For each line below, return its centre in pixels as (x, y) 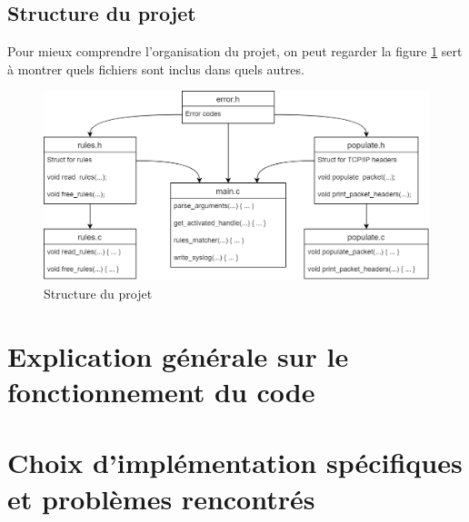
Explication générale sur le (178, 355)
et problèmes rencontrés (161, 498)
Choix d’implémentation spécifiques (235, 463)
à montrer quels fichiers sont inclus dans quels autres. (156, 69)
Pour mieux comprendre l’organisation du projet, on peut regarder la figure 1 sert (235, 51)
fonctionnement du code (161, 391)
